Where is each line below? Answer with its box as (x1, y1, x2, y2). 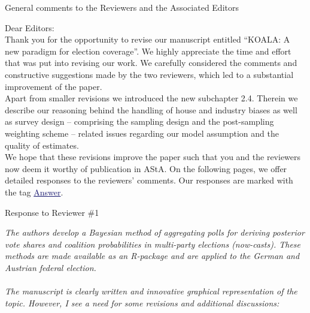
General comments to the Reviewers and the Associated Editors (5, 1, 239, 13)
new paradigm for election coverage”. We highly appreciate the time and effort (5, 44, 291, 57)
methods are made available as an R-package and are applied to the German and (5, 249, 300, 262)
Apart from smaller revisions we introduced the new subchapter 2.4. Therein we (5, 92, 298, 104)
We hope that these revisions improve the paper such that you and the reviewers (5, 151, 301, 163)
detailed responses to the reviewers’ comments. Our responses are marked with (5, 174, 293, 186)
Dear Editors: (5, 21, 54, 34)
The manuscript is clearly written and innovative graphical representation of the (5, 285, 297, 297)
